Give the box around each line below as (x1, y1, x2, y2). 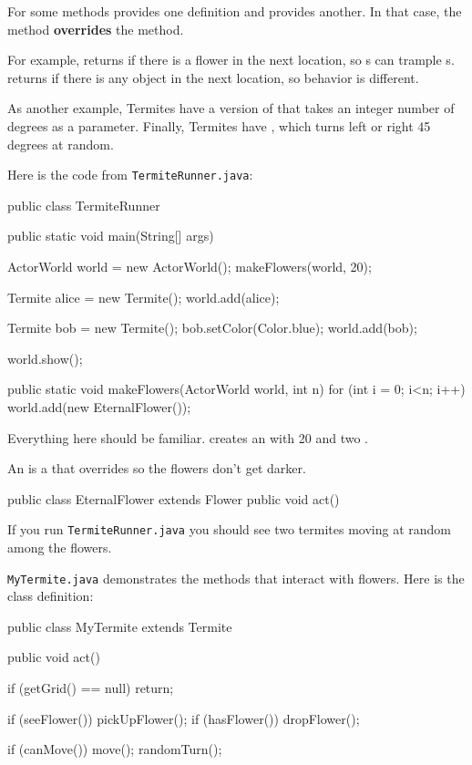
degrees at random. (7, 134, 114, 153)
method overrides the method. (7, 19, 184, 38)
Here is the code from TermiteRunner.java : (7, 165, 253, 184)
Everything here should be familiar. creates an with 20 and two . (7, 428, 369, 447)
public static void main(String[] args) (7, 226, 214, 245)
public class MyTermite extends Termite (7, 616, 232, 636)
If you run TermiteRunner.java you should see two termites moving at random (7, 520, 451, 539)
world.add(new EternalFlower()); (7, 397, 191, 416)
